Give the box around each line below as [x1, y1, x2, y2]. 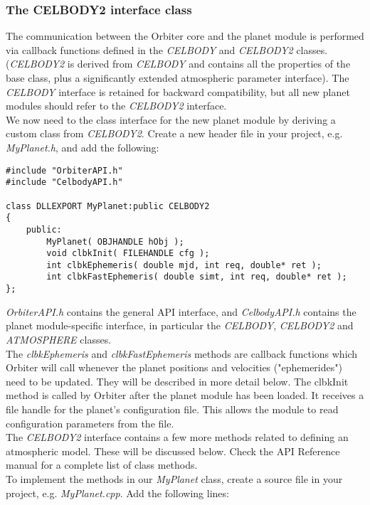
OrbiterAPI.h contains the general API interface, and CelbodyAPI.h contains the [6, 304, 356, 319]
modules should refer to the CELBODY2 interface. [6, 98, 227, 113]
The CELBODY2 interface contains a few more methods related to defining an [6, 430, 349, 445]
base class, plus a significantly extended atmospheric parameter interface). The [6, 70, 349, 85]
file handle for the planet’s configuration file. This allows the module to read [6, 401, 339, 416]
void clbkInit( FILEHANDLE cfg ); [46, 248, 210, 259]
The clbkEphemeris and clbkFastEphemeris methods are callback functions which [6, 346, 358, 361]
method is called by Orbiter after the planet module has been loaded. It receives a [6, 388, 364, 403]
